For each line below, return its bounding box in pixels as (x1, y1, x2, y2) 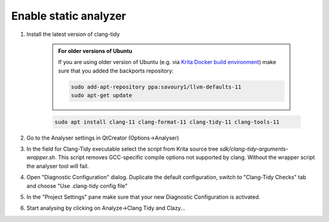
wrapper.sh (26, 154, 55, 161)
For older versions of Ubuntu (58, 47, 133, 54)
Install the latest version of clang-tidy (26, 30, 120, 38)
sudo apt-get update (71, 92, 132, 99)
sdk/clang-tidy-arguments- (219, 145, 289, 152)
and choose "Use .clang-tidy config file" (26, 182, 128, 189)
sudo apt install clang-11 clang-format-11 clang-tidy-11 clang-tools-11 (54, 118, 280, 125)
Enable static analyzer (11, 9, 126, 23)
